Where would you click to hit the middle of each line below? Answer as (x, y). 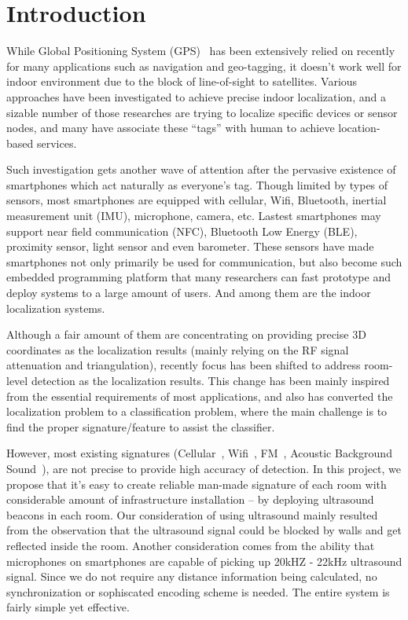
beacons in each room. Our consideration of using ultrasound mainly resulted (192, 514)
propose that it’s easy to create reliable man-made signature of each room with (197, 484)
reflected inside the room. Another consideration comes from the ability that (191, 545)
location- (359, 128)
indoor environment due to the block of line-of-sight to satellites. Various (182, 81)
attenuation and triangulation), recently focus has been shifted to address (184, 365)
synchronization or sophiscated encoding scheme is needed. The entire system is (198, 591)
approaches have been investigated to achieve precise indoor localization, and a (196, 96)
